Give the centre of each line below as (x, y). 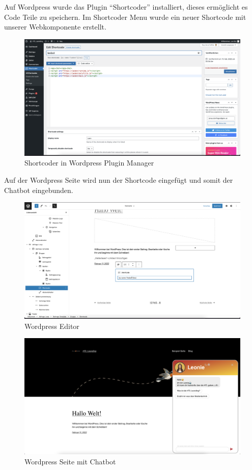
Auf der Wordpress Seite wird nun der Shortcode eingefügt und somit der (119, 179)
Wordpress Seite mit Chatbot (70, 461)
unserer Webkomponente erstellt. (55, 27)
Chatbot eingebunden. (39, 190)
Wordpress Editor (52, 326)
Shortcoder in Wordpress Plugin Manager (89, 163)
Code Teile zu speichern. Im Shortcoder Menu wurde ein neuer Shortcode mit (125, 17)
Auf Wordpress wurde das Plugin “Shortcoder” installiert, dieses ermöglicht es (126, 7)
